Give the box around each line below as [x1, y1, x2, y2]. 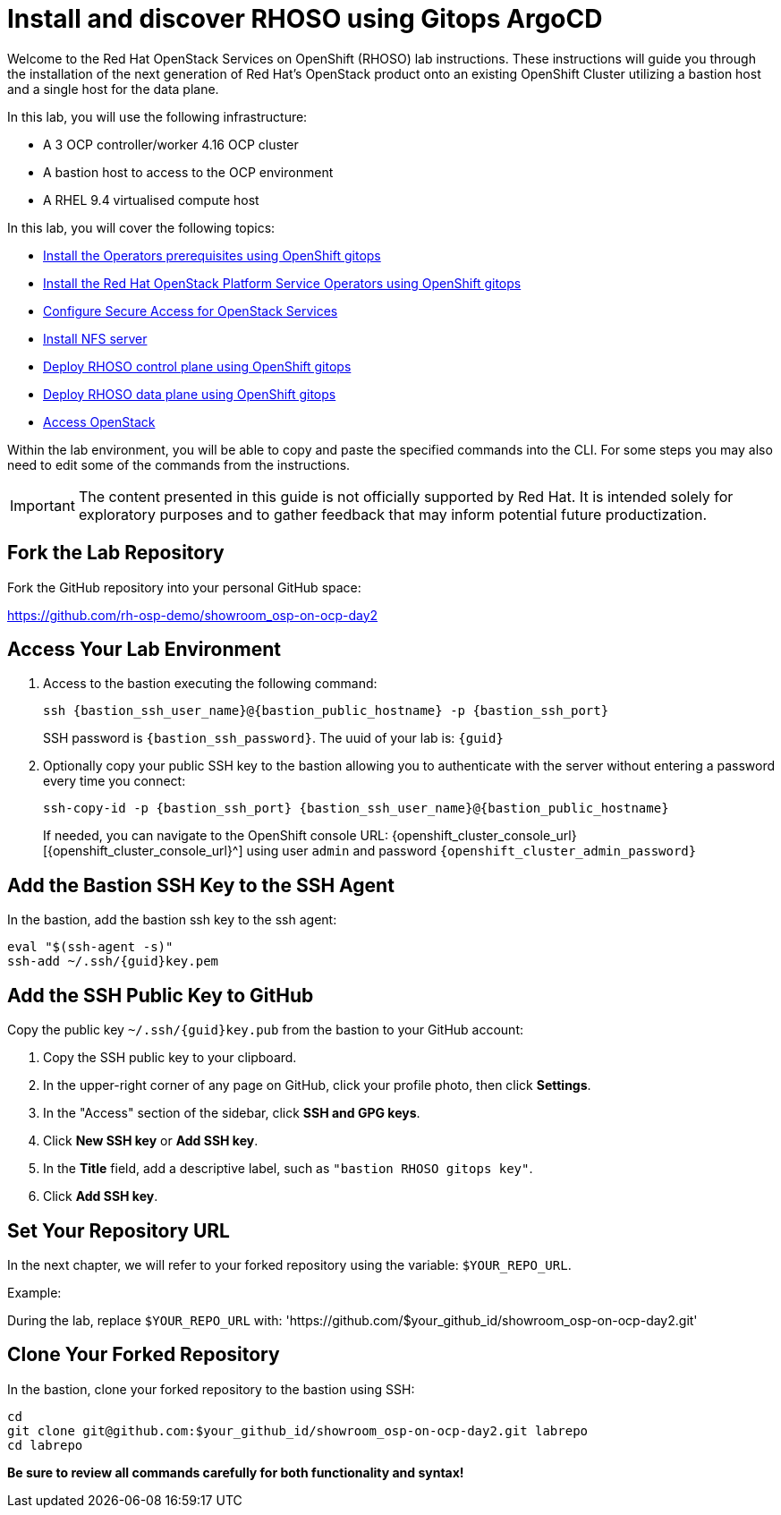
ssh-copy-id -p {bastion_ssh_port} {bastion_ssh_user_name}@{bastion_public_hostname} [43, 801, 669, 816]
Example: [7, 1284, 62, 1300]
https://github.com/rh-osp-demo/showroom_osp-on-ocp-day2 [7, 607, 378, 623]
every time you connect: [43, 773, 186, 789]
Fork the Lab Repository [7, 541, 225, 565]
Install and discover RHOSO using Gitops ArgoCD [7, 4, 603, 34]
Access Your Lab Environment [7, 638, 281, 661]
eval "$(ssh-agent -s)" [7, 940, 174, 955]
